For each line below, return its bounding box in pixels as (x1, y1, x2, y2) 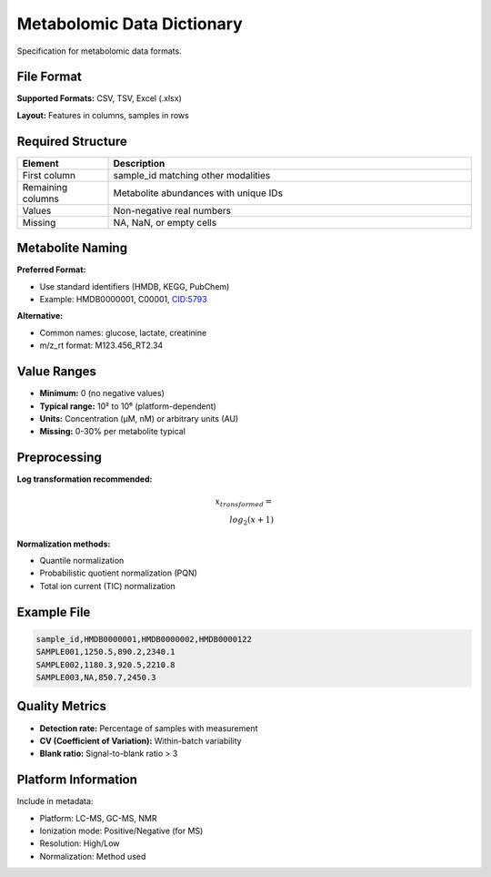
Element (22, 157, 59, 169)
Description (113, 157, 165, 169)
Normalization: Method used (39, 851, 146, 862)
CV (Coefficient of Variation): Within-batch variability (39, 735, 242, 746)
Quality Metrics (16, 699, 106, 714)
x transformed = (215, 496, 273, 509)
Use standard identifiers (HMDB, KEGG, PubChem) (39, 280, 230, 291)
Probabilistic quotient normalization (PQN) (39, 567, 197, 578)
